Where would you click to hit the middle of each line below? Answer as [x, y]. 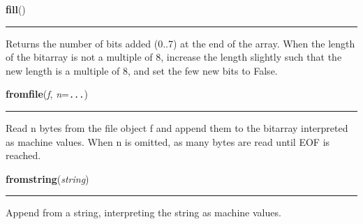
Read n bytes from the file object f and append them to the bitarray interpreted [177, 128]
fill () [16, 9]
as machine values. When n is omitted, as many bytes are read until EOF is [168, 141]
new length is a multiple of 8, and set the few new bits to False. [142, 70]
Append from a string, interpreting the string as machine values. [143, 212]
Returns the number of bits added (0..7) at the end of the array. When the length [180, 43]
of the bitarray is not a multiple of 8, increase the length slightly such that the [174, 57]
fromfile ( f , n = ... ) [47, 94]
